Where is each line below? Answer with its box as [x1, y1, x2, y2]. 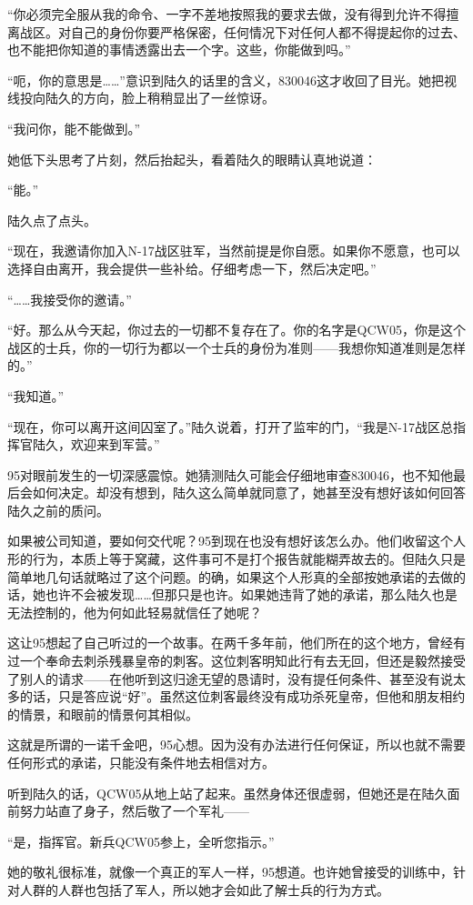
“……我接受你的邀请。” [7, 289, 132, 308]
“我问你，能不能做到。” [7, 118, 141, 137]
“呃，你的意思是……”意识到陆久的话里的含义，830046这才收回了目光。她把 [7, 70, 444, 89]
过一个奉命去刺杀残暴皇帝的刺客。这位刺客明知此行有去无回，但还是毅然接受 [7, 651, 466, 670]
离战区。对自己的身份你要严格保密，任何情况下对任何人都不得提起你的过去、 [7, 22, 466, 41]
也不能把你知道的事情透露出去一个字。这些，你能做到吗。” [7, 40, 351, 59]
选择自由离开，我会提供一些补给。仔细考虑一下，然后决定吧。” [7, 258, 377, 277]
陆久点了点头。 [7, 210, 96, 229]
